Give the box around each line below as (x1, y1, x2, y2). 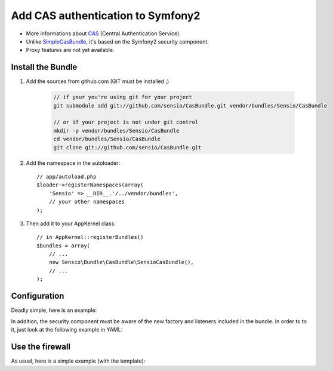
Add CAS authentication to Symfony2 (11, 9, 201, 22)
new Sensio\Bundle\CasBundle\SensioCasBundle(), (48, 259, 194, 266)
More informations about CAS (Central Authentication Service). (26, 30, 181, 37)
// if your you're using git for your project (53, 94, 192, 101)
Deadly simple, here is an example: (11, 306, 97, 314)
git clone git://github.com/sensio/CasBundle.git (53, 144, 202, 151)
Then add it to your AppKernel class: (26, 220, 116, 227)
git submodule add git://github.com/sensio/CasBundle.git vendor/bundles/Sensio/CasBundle (53, 102, 328, 109)
